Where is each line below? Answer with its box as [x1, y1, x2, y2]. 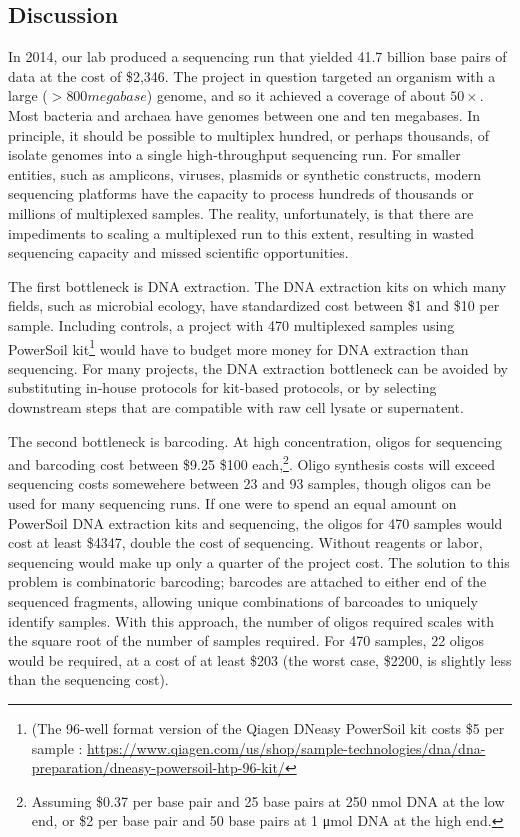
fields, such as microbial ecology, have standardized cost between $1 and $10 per [8, 295, 500, 316]
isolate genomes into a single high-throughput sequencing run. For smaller [8, 144, 461, 165]
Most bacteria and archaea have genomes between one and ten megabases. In [8, 104, 481, 125]
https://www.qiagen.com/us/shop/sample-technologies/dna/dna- [87, 737, 486, 758]
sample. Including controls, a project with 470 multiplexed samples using [8, 314, 455, 335]
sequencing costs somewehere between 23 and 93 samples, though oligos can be [8, 473, 491, 494]
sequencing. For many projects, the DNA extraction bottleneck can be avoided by [8, 357, 508, 378]
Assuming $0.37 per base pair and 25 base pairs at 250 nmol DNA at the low [31, 790, 505, 811]
